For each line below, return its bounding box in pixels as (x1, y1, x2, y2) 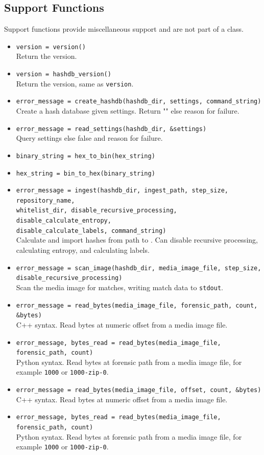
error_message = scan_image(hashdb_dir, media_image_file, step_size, (16, 264, 261, 272)
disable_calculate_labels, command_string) (16, 227, 166, 234)
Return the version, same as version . (16, 78, 134, 89)
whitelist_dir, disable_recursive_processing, (16, 207, 177, 214)
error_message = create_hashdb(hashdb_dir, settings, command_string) (16, 98, 261, 105)
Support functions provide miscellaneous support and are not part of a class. (4, 24, 244, 34)
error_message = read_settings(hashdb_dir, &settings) (16, 125, 207, 133)
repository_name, (16, 197, 75, 204)
